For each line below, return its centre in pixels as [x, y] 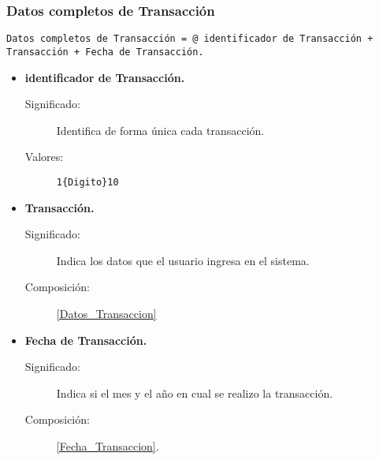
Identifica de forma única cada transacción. [160, 130]
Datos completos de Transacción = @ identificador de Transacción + [190, 39]
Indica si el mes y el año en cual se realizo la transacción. [195, 393]
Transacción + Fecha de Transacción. [105, 52]
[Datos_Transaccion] [106, 313]
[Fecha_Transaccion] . [108, 445]
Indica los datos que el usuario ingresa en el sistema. [183, 260]
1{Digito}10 [87, 182]
